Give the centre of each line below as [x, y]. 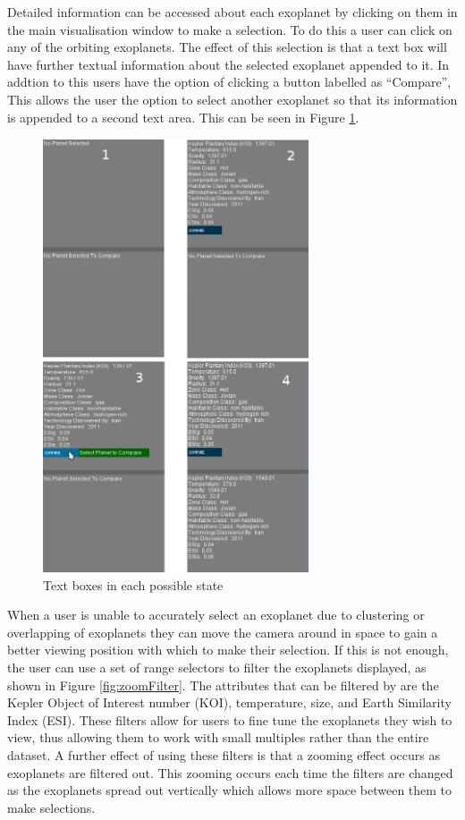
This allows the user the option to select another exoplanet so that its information [232, 99]
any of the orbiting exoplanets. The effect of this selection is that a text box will [227, 47]
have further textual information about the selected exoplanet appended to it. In [228, 64]
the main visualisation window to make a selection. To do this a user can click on [230, 29]
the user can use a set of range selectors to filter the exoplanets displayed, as [217, 667]
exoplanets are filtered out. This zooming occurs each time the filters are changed [230, 772]
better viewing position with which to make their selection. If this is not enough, [228, 650]
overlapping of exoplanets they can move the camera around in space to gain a [223, 632]
